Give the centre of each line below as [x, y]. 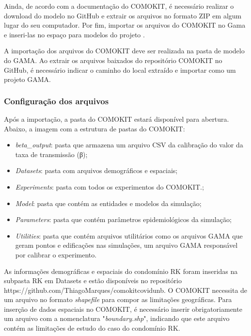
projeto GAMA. [27, 79]
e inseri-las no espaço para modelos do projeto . [74, 34]
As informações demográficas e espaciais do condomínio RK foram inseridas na [121, 271]
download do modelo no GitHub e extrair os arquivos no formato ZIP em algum [123, 15]
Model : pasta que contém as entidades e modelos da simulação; [108, 203]
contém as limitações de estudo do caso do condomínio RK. [92, 328]
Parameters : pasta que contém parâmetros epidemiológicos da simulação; [123, 219]
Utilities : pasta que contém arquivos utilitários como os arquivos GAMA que [129, 235]
